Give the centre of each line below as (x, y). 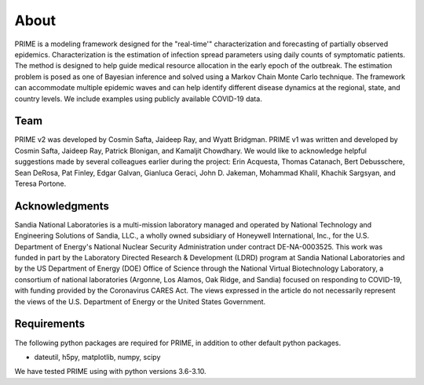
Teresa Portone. (40, 183)
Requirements (50, 324)
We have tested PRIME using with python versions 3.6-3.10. (111, 372)
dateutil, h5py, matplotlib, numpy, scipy (97, 357)
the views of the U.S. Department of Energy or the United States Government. (140, 301)
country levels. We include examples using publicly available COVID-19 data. (138, 99)
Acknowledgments (62, 206)
